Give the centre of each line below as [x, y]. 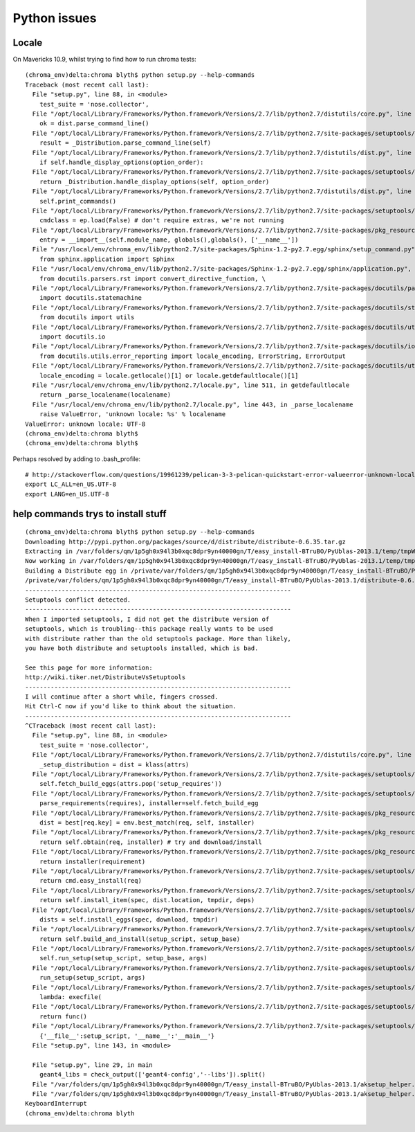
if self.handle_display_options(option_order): [121, 162]
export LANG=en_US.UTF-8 [67, 494]
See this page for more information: [89, 667]
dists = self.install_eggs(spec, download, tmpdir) [129, 919]
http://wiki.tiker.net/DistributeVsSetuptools [105, 677]
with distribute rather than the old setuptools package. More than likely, [158, 638]
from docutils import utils [87, 317]
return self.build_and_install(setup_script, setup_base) [140, 939]
